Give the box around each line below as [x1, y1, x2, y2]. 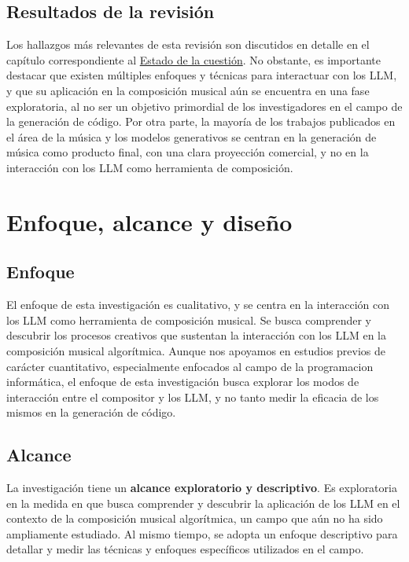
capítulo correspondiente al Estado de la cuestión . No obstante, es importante [6, 51, 381, 68]
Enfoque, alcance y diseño [6, 205, 293, 237]
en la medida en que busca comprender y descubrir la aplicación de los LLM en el [6, 494, 400, 511]
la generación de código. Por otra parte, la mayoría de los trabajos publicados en [6, 113, 396, 130]
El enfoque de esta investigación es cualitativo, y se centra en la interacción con [6, 296, 390, 313]
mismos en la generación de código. [6, 404, 176, 421]
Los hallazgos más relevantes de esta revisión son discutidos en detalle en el [6, 36, 370, 53]
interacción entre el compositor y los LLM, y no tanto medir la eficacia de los [6, 388, 379, 405]
